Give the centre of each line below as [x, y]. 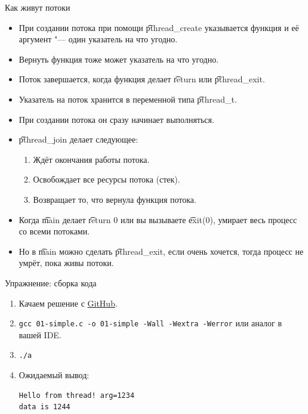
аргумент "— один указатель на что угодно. [98, 39]
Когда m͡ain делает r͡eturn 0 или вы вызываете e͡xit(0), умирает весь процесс [158, 219]
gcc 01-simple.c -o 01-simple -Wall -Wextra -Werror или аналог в [150, 323]
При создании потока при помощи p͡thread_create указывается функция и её [159, 27]
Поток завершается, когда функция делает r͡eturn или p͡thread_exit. [142, 79]
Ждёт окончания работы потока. [91, 159]
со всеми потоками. [54, 231]
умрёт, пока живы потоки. [66, 263]
